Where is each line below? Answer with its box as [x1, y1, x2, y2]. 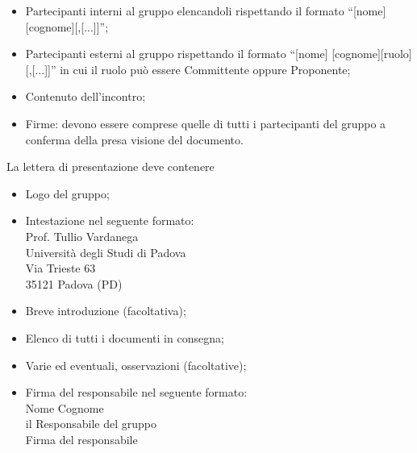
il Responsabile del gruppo [25, 415, 156, 432]
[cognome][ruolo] [332, 45, 412, 62]
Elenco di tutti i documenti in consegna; [25, 329, 224, 346]
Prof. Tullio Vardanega [25, 227, 139, 244]
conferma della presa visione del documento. [25, 131, 244, 148]
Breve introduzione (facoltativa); [25, 302, 186, 319]
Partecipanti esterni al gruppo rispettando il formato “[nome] [25, 45, 328, 62]
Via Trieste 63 [25, 260, 96, 276]
